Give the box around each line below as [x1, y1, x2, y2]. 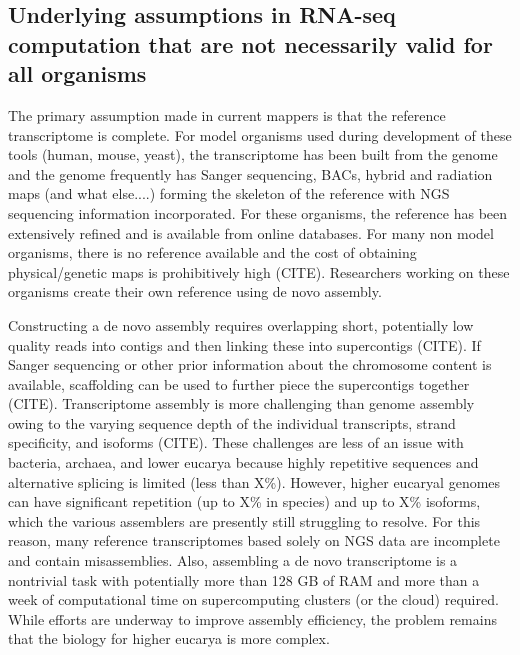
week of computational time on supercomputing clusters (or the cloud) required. [8, 589, 499, 610]
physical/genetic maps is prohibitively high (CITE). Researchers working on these [8, 261, 510, 282]
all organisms [8, 58, 147, 89]
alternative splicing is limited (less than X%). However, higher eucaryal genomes [8, 471, 501, 492]
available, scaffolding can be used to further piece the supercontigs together [8, 373, 470, 394]
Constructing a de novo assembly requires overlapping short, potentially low [8, 314, 474, 335]
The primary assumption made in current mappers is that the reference [8, 104, 446, 125]
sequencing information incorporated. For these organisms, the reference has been [8, 202, 508, 223]
